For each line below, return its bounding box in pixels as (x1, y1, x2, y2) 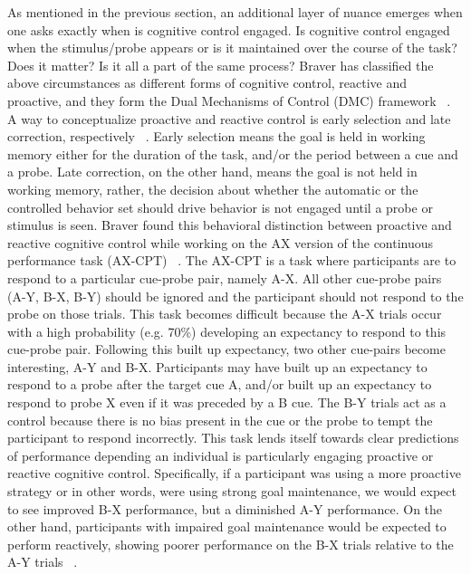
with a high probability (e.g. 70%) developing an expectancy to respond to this (7, 321, 447, 340)
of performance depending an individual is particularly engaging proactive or (7, 445, 434, 464)
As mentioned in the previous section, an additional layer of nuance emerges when (7, 3, 463, 21)
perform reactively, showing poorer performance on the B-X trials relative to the (7, 534, 454, 553)
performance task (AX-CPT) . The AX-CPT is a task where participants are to (7, 251, 457, 270)
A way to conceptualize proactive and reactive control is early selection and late (7, 109, 451, 128)
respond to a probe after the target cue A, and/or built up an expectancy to (7, 375, 432, 394)
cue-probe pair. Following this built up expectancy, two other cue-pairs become (7, 340, 446, 359)
